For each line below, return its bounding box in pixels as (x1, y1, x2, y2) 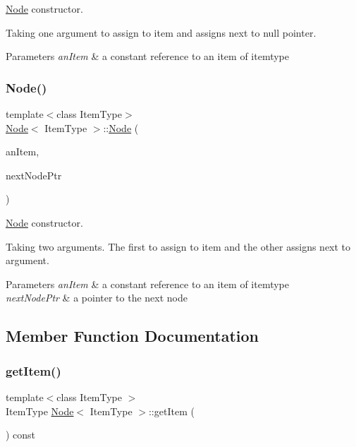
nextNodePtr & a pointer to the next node (6, 290, 188, 305)
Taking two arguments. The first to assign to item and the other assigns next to (6, 239, 351, 254)
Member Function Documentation (6, 325, 259, 347)
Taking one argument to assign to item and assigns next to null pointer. (6, 25, 317, 40)
